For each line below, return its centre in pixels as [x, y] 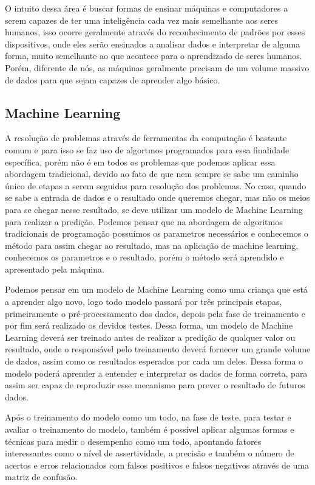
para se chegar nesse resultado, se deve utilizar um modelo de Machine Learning [154, 209]
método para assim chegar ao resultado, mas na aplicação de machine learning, [152, 245]
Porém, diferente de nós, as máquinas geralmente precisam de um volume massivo [157, 67]
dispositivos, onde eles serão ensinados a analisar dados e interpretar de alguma [153, 44]
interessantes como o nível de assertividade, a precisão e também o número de [150, 453]
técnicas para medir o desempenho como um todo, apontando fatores [133, 441]
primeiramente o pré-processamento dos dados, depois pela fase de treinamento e [155, 313]
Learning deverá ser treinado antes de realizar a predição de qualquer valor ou [150, 337]
